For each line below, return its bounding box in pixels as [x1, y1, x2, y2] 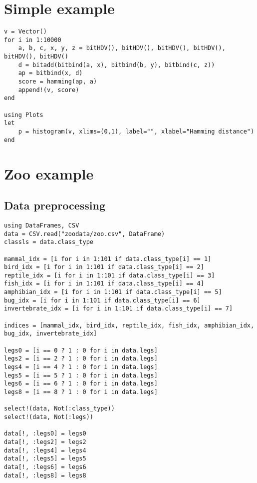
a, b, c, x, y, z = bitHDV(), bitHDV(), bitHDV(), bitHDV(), [18, 44, 226, 52]
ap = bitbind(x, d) [18, 69, 83, 77]
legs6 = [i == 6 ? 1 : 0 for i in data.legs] [4, 380, 158, 387]
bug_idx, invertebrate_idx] [4, 330, 97, 337]
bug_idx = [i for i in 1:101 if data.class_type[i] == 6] [4, 296, 201, 304]
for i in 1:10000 [4, 36, 61, 43]
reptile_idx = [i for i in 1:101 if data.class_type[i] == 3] [4, 271, 215, 279]
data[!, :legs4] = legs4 [4, 446, 86, 454]
